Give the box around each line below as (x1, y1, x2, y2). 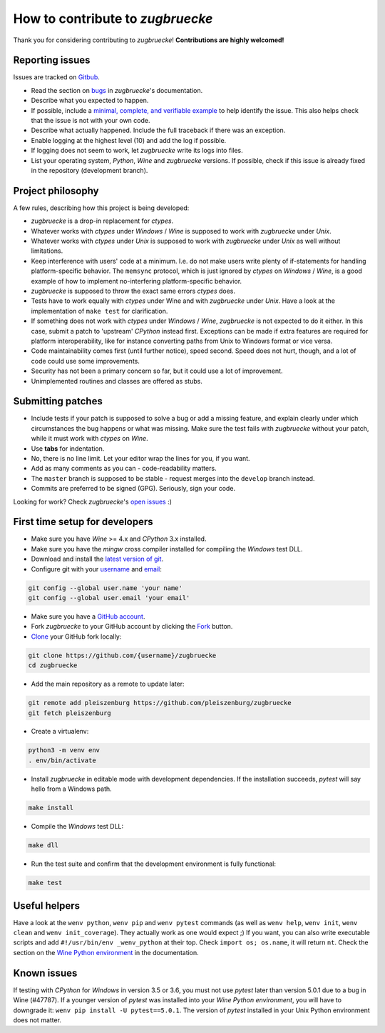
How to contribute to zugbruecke (13, 11, 213, 26)
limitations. (31, 246, 63, 255)
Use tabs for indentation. (31, 444, 105, 453)
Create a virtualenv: (31, 727, 89, 736)
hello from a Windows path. (31, 784, 112, 793)
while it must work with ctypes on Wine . (31, 434, 149, 443)
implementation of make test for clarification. (31, 306, 168, 315)
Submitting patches (13, 395, 103, 407)
